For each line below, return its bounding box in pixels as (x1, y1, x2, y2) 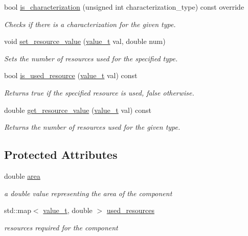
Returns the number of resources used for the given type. (4, 122, 181, 132)
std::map (4, 205, 31, 216)
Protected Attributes (4, 147, 118, 162)
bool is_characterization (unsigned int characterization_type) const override (4, 2, 244, 12)
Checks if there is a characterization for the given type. (4, 18, 176, 29)
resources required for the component (4, 222, 118, 232)
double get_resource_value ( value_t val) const (4, 104, 152, 115)
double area (4, 170, 40, 181)
